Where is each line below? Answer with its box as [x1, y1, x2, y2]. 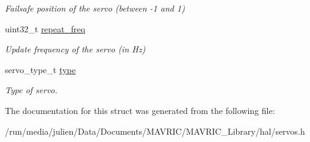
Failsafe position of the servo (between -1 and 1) [5, 2, 185, 14]
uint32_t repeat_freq [5, 22, 85, 35]
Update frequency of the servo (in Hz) [5, 43, 146, 55]
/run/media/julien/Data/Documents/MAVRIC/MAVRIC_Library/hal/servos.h [5, 124, 305, 137]
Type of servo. [5, 83, 58, 96]
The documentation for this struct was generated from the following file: [5, 104, 275, 116]
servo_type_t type [5, 63, 76, 76]
